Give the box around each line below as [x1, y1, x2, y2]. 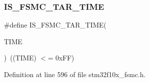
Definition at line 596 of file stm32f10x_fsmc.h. [4, 69, 146, 79]
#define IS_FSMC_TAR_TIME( [4, 20, 107, 30]
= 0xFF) [48, 53, 74, 63]
